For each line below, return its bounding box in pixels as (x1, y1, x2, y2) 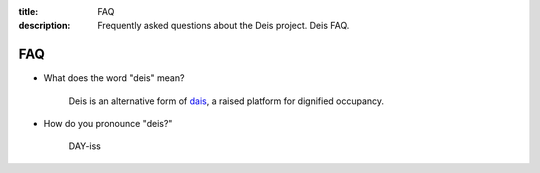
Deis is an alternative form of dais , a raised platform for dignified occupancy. (68, 95, 385, 107)
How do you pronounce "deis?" (43, 118, 173, 130)
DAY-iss (68, 140, 102, 152)
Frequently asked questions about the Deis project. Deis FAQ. (97, 20, 350, 32)
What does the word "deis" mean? (43, 72, 185, 84)
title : (18, 6, 39, 17)
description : (18, 20, 71, 32)
